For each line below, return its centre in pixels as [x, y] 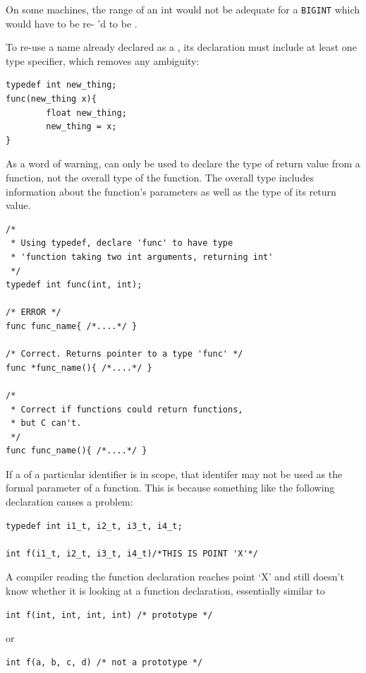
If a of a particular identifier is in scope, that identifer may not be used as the [174, 474]
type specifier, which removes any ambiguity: [103, 60]
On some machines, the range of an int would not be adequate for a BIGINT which [183, 9]
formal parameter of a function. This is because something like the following [170, 488]
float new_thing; [86, 113]
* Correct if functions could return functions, [127, 409]
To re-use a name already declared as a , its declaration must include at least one [181, 47]
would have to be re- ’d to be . [72, 23]
